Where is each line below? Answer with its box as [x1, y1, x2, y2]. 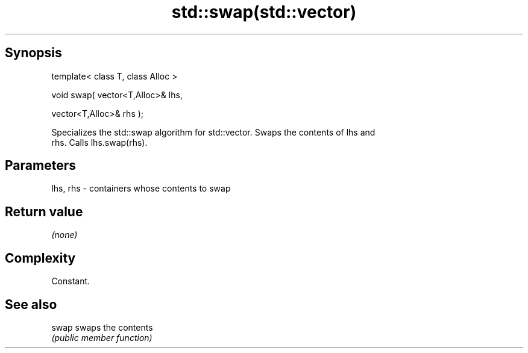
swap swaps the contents [51, 322, 153, 333]
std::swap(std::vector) [171, 2, 357, 22]
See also [5, 296, 57, 312]
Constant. [51, 276, 90, 287]
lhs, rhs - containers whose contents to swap [51, 183, 231, 194]
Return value [5, 204, 83, 219]
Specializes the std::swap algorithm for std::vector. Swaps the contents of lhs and [51, 127, 376, 137]
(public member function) [51, 332, 152, 343]
